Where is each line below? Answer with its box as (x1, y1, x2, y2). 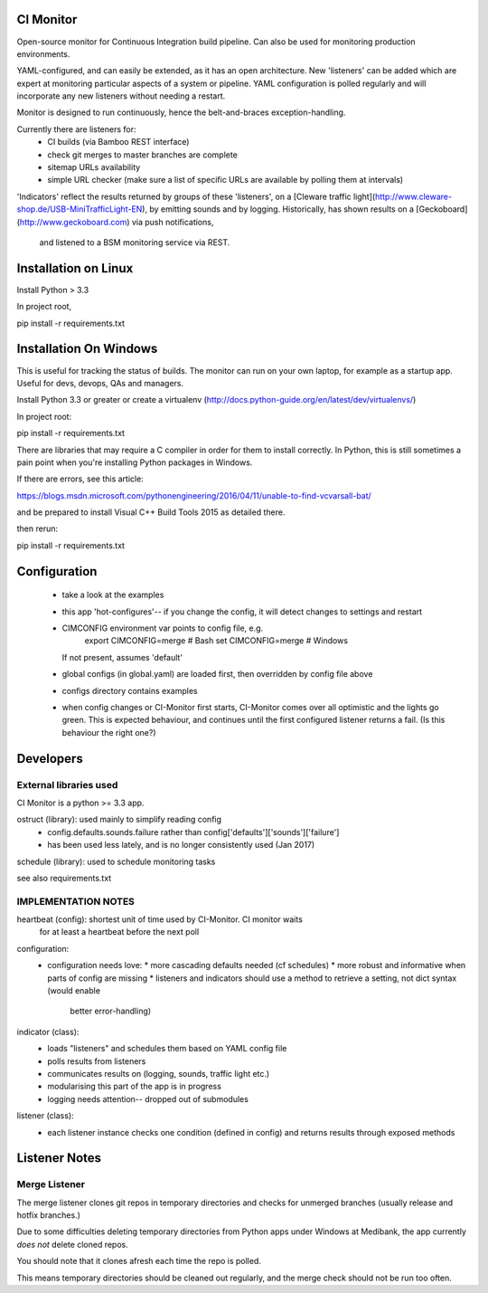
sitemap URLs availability (47, 162, 141, 173)
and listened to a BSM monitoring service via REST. (39, 236, 230, 248)
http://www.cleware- (375, 191, 452, 202)
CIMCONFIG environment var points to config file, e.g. (61, 623, 264, 633)
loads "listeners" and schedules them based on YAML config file (47, 1043, 287, 1054)
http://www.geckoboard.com (19, 216, 127, 227)
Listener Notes (16, 1150, 102, 1166)
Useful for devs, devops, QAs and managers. (16, 377, 184, 388)
